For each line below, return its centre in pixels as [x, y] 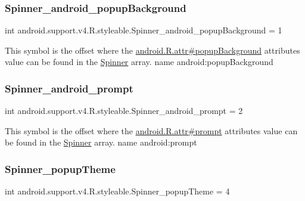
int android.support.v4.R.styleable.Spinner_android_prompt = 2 [124, 111]
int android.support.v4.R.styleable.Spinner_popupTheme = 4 [117, 191]
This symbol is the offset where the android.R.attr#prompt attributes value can [151, 130]
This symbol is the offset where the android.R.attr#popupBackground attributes [152, 50]
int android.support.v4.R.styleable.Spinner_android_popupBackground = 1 [144, 30]
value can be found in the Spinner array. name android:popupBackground [139, 62]
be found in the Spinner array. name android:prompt [101, 142]
